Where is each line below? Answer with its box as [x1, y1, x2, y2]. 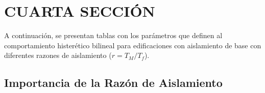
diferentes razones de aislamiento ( [4, 50, 112, 60]
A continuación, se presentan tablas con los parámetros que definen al [4, 30, 223, 41]
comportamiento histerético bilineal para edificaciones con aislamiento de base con [4, 40, 261, 50]
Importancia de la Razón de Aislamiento [4, 75, 223, 90]
